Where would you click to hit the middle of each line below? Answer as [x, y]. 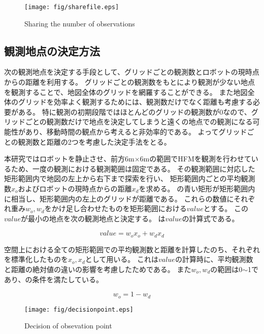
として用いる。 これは [122, 259]
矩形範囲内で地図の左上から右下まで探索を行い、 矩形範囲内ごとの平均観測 [130, 178]
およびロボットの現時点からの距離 [75, 188]
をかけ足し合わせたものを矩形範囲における [115, 208]
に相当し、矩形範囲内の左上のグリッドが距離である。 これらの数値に [119, 198]
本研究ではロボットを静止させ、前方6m [69, 159]
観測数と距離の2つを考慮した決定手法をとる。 [94, 141]
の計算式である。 [210, 218]
